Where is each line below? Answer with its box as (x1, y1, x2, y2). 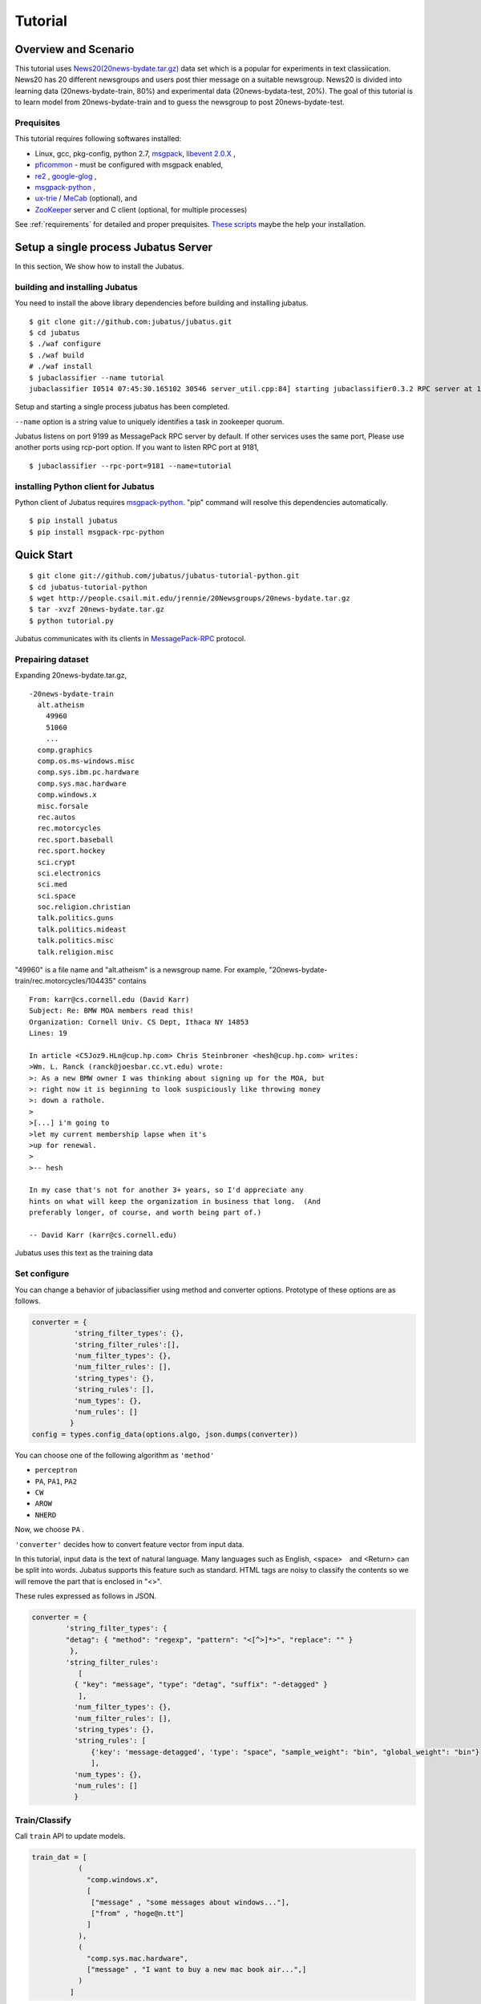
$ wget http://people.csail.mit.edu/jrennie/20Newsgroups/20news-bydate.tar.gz (29, 593, 350, 603)
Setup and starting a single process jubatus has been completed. (14, 402, 230, 412)
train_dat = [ (31, 1852, 87, 1862)
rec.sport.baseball (37, 834, 114, 844)
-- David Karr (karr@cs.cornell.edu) (29, 1230, 178, 1240)
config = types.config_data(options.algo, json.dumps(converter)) (31, 1429, 298, 1439)
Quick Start (14, 547, 73, 561)
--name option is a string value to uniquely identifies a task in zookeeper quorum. (14, 417, 285, 426)
